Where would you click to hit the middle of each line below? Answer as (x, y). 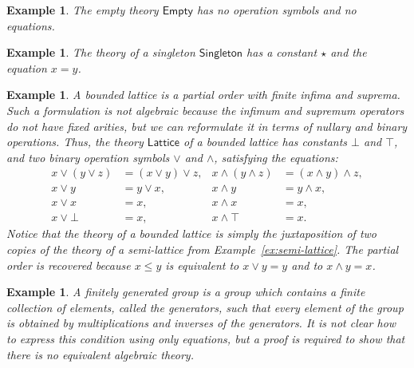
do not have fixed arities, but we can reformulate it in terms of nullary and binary (207, 126)
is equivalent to (202, 265)
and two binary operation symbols (88, 157)
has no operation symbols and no (276, 10)
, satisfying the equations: (276, 157)
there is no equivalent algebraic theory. (100, 354)
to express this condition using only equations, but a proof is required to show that (206, 339)
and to (307, 265)
